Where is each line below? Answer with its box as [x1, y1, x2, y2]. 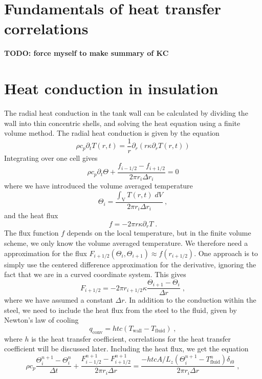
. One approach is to [194, 247, 258, 258]
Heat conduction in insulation [4, 78, 219, 99]
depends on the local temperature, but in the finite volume [67, 227, 251, 238]
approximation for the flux [4, 247, 87, 258]
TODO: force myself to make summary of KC [4, 48, 169, 58]
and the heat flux [4, 210, 58, 221]
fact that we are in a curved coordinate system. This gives [4, 269, 186, 280]
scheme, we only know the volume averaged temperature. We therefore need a [4, 237, 248, 248]
